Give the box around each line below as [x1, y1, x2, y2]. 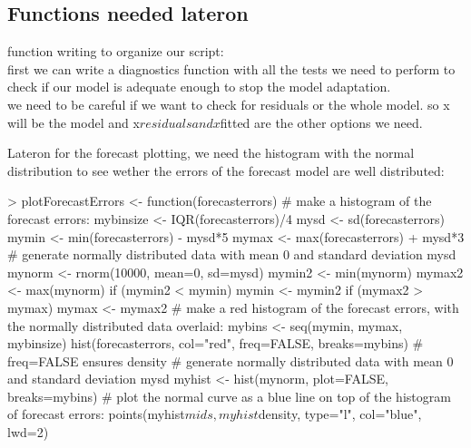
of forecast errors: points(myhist [7, 404, 185, 424]
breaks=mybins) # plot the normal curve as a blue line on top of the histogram [7, 386, 451, 405]
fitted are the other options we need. [220, 112, 423, 131]
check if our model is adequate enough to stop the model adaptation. [7, 77, 391, 96]
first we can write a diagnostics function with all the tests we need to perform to [7, 59, 456, 78]
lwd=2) [7, 423, 49, 442]
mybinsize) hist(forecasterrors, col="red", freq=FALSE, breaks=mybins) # [7, 334, 424, 353]
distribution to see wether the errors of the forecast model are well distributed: [7, 161, 445, 180]
